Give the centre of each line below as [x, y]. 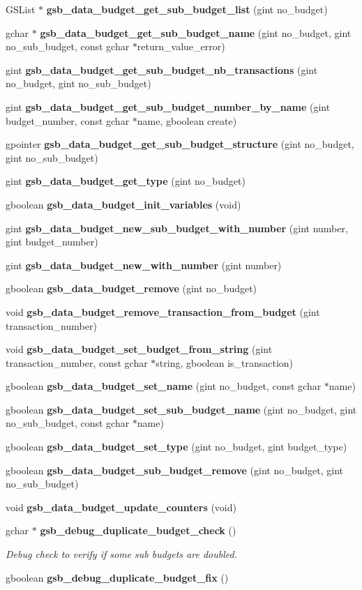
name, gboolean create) [187, 120]
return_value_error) [181, 46]
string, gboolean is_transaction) [225, 362]
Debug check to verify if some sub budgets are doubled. [121, 554]
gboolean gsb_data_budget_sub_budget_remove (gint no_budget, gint [175, 470]
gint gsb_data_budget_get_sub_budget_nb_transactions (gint [162, 69]
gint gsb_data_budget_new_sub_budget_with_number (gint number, [177, 228]
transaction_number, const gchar [77, 362]
